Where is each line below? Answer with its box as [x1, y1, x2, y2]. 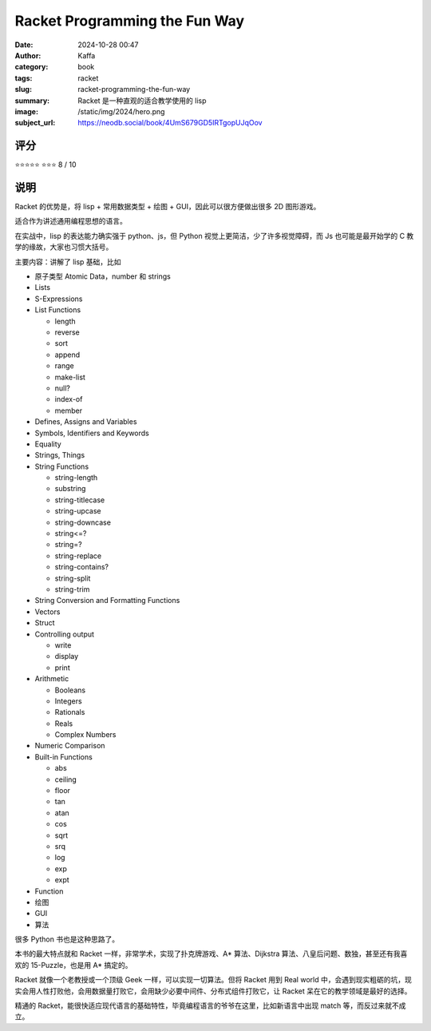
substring [54, 484, 86, 494]
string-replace [54, 551, 102, 561]
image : [14, 106, 39, 116]
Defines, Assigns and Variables [34, 417, 137, 426]
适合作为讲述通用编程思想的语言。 [14, 216, 127, 226]
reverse [54, 327, 80, 337]
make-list [54, 372, 85, 382]
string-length [54, 473, 98, 482]
